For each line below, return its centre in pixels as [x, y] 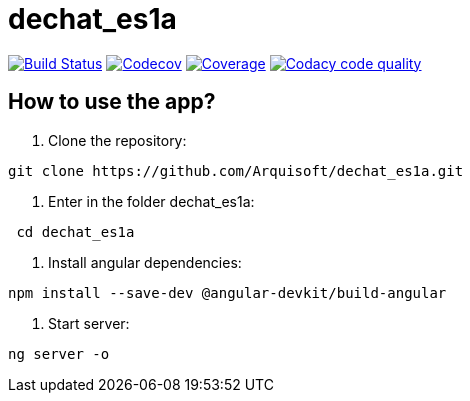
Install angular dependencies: [145, 262]
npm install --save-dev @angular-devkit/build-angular [227, 292]
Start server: [89, 323]
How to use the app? [112, 102]
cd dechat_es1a [75, 231]
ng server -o [59, 353]
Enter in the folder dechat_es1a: [151, 201]
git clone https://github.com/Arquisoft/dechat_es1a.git [236, 170]
